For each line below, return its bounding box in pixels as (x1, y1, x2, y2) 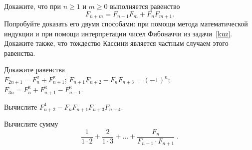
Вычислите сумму (4, 119, 58, 129)
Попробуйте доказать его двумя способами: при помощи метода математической (4, 18, 248, 29)
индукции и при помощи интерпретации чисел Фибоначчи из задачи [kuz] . (4, 28, 233, 38)
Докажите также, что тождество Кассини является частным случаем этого (4, 38, 229, 48)
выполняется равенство (110, 1, 180, 11)
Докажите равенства (4, 64, 65, 75)
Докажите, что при (4, 1, 61, 11)
